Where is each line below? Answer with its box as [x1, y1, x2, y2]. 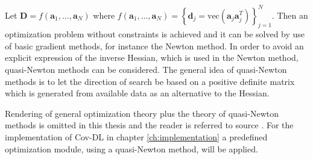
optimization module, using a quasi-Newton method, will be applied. [5, 142, 258, 155]
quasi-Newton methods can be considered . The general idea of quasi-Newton [5, 63, 287, 76]
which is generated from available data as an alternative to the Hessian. [5, 87, 270, 99]
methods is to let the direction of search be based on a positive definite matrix [5, 75, 295, 87]
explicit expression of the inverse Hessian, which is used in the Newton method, [5, 51, 299, 64]
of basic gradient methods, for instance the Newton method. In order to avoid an [5, 39, 304, 52]
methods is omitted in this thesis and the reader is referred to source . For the [5, 119, 294, 131]
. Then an [271, 8, 308, 21]
